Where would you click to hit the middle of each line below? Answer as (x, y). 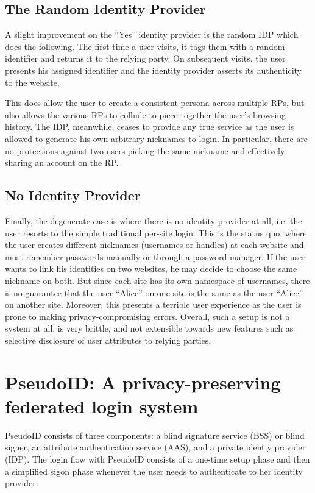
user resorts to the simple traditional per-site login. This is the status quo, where (156, 232)
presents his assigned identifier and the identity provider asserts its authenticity (154, 70)
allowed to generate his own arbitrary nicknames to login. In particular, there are (157, 138)
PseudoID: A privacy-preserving (143, 382)
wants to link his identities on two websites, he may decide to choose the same (151, 268)
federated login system (102, 406)
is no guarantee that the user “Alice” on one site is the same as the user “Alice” (154, 292)
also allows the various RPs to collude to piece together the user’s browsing (146, 114)
